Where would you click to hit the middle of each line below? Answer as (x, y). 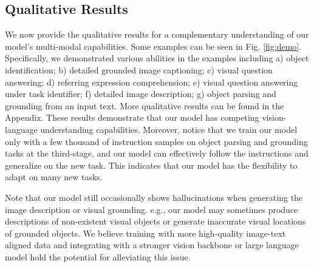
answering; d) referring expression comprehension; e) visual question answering (152, 82)
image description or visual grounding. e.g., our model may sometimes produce (152, 209)
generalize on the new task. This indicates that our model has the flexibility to (151, 165)
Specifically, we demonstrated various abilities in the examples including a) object (157, 58)
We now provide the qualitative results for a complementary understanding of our (157, 34)
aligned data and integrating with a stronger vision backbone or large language (152, 245)
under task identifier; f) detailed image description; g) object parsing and (141, 94)
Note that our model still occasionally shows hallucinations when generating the (154, 197)
